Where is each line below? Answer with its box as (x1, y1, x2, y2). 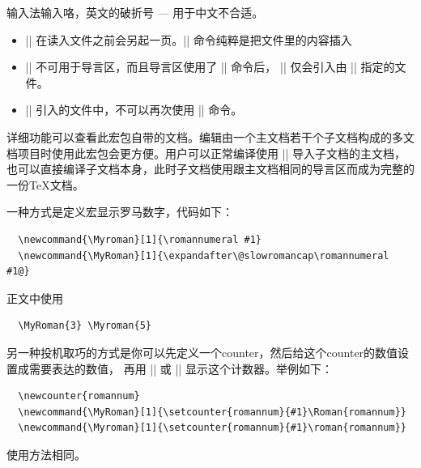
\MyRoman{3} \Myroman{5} (18, 320, 151, 332)
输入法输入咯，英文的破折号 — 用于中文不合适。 (6, 4, 264, 20)
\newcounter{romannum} (18, 390, 140, 402)
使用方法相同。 (6, 445, 86, 462)
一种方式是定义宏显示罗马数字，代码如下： (6, 203, 233, 220)
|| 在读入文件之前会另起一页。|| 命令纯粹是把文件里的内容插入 (25, 31, 352, 48)
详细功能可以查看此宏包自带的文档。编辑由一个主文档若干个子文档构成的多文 (6, 128, 415, 145)
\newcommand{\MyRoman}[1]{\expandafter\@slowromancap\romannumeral (18, 249, 389, 262)
